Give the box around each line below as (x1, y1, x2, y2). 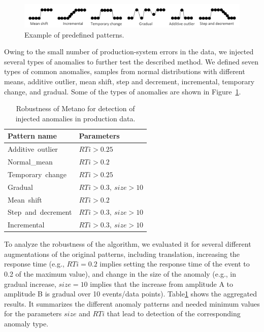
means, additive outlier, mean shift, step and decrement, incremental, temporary (4, 76, 255, 86)
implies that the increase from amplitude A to (90, 278, 234, 289)
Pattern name (8, 130, 57, 141)
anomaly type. (4, 318, 49, 329)
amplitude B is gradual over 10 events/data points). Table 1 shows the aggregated (4, 288, 257, 299)
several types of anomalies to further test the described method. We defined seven (4, 56, 259, 67)
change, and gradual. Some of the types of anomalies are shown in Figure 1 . (4, 86, 241, 96)
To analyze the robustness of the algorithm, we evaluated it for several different (4, 239, 251, 249)
